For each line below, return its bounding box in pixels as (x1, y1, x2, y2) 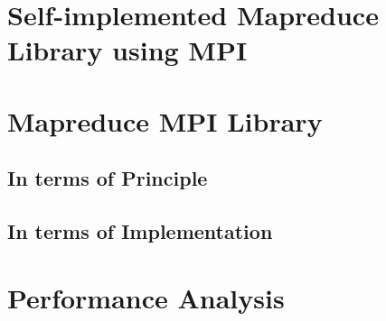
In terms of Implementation (7, 217, 273, 245)
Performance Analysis (7, 279, 285, 316)
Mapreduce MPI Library (7, 102, 323, 139)
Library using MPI (7, 32, 248, 69)
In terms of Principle (7, 164, 208, 192)
